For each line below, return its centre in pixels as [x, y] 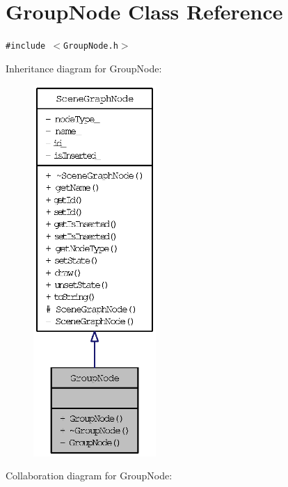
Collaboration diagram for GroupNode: [89, 476]
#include [26, 46]
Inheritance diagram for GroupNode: [84, 68]
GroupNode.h [91, 46]
